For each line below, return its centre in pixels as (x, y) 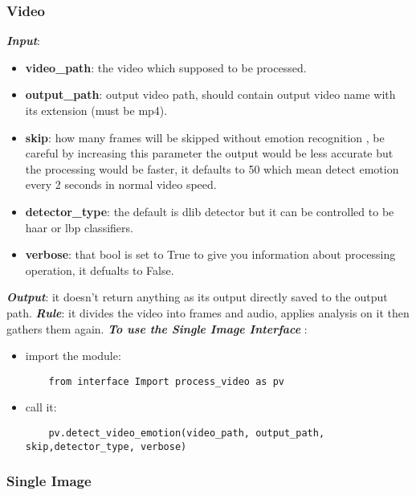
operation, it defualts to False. (100, 270)
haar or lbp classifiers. (79, 227)
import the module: (73, 356)
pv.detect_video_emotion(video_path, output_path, (187, 433)
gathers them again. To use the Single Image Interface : (157, 328)
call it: (41, 407)
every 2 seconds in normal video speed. (121, 184)
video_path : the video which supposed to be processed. (166, 67)
